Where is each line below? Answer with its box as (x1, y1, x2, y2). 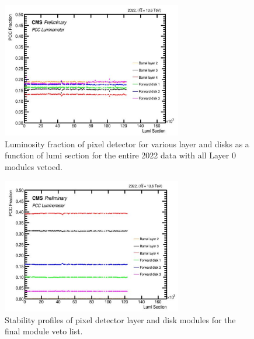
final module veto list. (5, 325, 83, 337)
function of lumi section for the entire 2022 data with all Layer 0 (5, 149, 236, 161)
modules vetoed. (5, 161, 62, 173)
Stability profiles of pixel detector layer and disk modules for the (5, 313, 236, 326)
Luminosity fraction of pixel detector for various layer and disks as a (5, 137, 249, 150)
